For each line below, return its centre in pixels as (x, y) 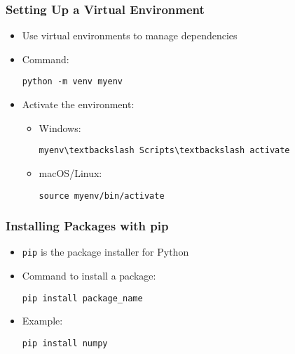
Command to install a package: (89, 276)
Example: (42, 321)
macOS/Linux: (70, 172)
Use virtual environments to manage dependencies (130, 35)
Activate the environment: (78, 104)
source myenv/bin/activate (102, 196)
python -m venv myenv (72, 82)
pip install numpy (65, 343)
